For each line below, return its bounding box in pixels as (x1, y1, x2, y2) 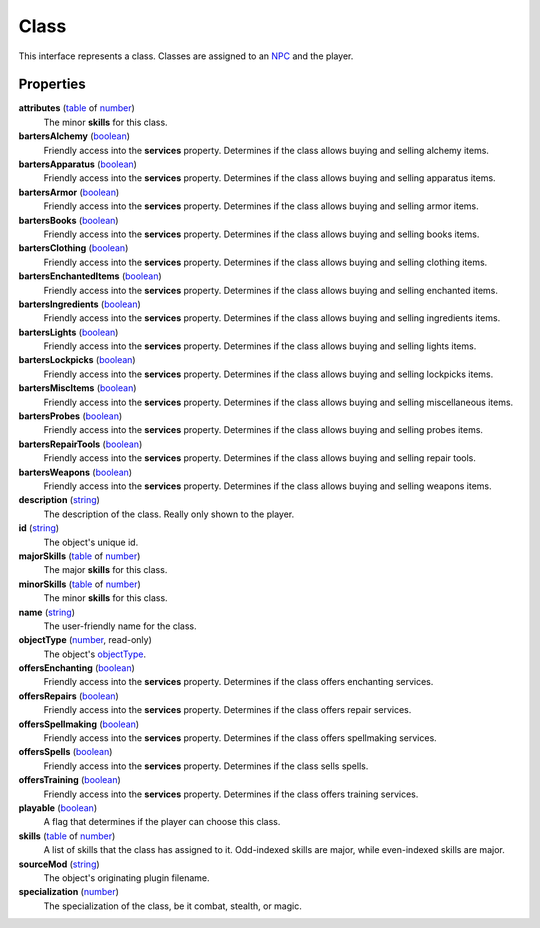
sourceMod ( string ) (18, 858, 100, 870)
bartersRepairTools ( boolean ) (18, 438, 143, 450)
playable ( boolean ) (18, 801, 98, 814)
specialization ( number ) (18, 886, 120, 898)
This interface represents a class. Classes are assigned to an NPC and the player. (18, 50, 354, 62)
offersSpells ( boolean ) (18, 746, 113, 758)
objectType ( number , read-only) (18, 634, 152, 646)
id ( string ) (18, 522, 60, 534)
